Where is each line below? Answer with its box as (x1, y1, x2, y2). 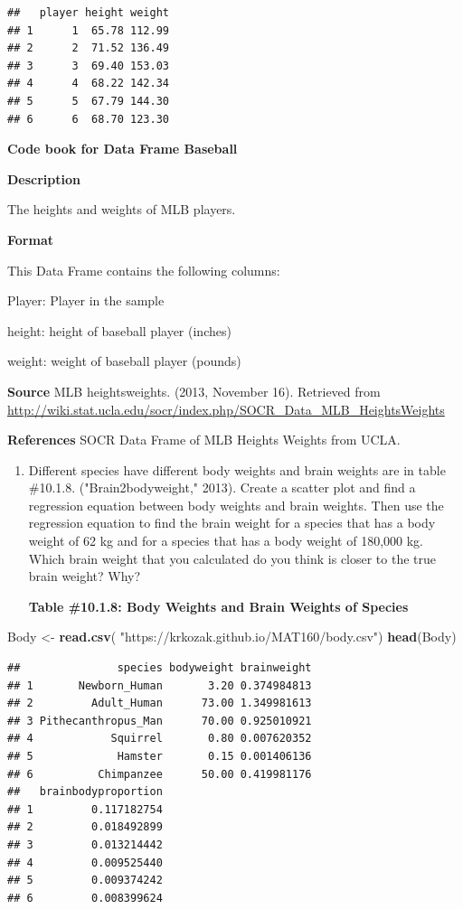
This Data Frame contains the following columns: (7, 260, 280, 279)
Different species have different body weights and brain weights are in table (28, 460, 446, 479)
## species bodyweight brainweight (7, 661, 312, 675)
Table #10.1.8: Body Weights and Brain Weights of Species (28, 596, 409, 615)
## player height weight (7, 6, 169, 19)
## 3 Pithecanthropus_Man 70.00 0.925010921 (7, 714, 312, 727)
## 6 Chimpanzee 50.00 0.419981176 (7, 767, 312, 781)
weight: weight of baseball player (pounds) (7, 351, 241, 370)
